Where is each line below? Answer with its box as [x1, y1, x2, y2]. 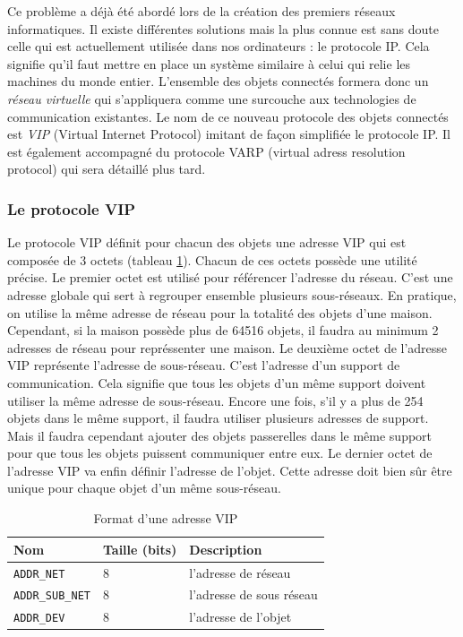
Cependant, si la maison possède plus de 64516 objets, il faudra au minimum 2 [7, 321, 439, 340]
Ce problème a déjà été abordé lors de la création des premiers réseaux [7, 2, 396, 20]
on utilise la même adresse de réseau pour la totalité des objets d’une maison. [7, 303, 433, 322]
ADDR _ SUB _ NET [13, 590, 90, 603]
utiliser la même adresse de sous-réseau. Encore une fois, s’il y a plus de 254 [7, 391, 424, 409]
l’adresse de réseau [189, 563, 291, 581]
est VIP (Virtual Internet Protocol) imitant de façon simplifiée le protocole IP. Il [7, 125, 451, 143]
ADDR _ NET [13, 567, 65, 581]
